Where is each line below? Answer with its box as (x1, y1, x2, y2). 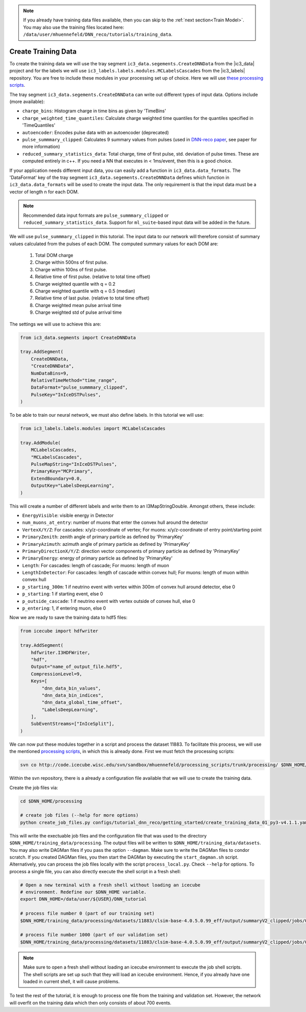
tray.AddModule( (20, 440, 61, 446)
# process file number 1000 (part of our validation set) (20, 932, 168, 938)
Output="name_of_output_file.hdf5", (31, 664, 122, 670)
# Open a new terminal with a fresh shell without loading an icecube (20, 882, 201, 888)
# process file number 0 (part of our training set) (20, 910, 155, 917)
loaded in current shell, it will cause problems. (23, 978, 120, 984)
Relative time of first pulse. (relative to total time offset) (35, 273, 150, 280)
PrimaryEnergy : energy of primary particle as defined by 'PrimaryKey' (22, 555, 173, 561)
